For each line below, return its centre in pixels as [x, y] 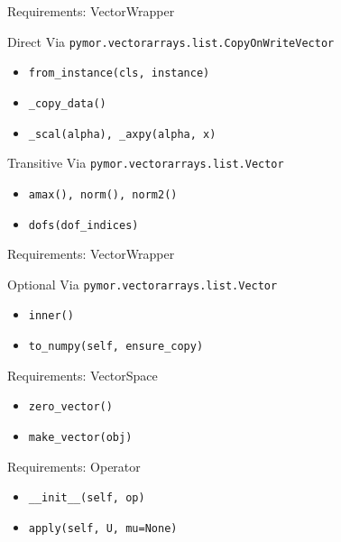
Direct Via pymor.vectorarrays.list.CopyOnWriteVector [171, 41]
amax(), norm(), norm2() [103, 194]
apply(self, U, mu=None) [103, 528]
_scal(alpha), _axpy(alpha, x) [122, 134]
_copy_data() [67, 103]
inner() [51, 316]
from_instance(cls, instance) [119, 73]
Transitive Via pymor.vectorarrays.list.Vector [146, 163]
